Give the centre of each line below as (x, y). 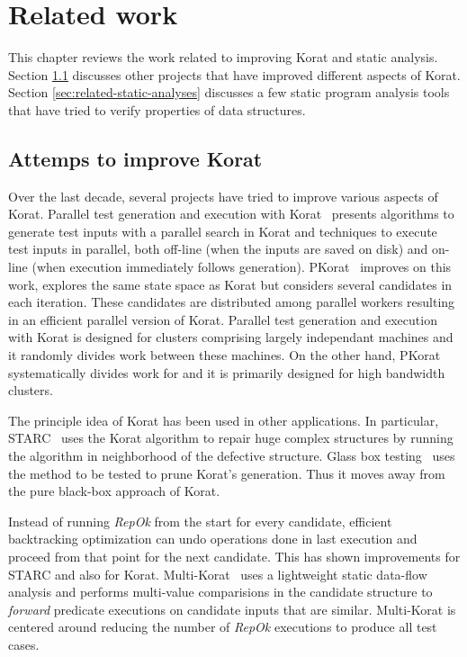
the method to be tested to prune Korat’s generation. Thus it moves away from (227, 473)
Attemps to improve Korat (135, 158)
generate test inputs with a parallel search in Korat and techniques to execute (223, 231)
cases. (24, 644)
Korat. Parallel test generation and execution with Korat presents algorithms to (231, 214)
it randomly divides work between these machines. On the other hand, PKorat (225, 355)
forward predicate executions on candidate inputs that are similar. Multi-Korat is (232, 609)
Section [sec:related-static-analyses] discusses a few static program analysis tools (229, 92)
